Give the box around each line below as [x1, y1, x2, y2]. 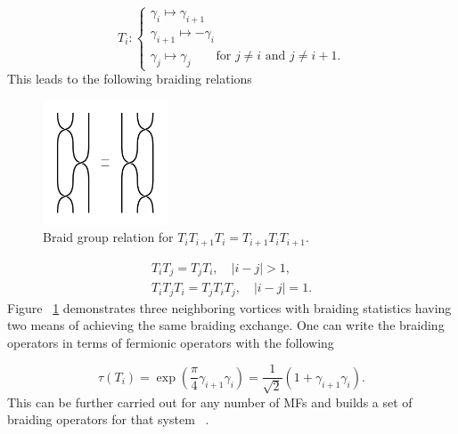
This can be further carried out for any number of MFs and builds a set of [7, 392, 413, 411]
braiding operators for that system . [7, 410, 209, 429]
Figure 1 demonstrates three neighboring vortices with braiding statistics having [7, 298, 452, 317]
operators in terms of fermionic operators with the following [7, 333, 334, 351]
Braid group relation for [43, 228, 174, 246]
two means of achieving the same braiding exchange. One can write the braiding [7, 316, 445, 334]
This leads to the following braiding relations [7, 69, 252, 87]
